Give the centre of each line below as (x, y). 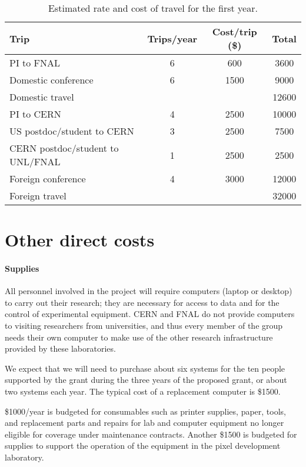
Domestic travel (42, 97)
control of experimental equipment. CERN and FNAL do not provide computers (150, 314)
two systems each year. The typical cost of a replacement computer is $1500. (143, 391)
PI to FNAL (35, 63)
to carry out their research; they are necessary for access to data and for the (142, 302)
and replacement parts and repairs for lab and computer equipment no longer (144, 423)
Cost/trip (235, 31)
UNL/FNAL (35, 161)
